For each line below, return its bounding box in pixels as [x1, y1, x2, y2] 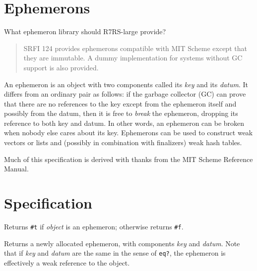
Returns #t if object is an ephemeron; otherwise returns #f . [4, 221, 184, 231]
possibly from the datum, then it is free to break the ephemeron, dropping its [4, 108, 238, 118]
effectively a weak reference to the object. [4, 257, 130, 268]
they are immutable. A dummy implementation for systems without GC [23, 53, 243, 63]
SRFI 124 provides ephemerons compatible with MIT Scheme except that [23, 43, 247, 53]
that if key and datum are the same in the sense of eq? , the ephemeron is [4, 248, 226, 258]
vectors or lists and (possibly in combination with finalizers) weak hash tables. [4, 137, 242, 148]
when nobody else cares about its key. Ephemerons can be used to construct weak [4, 127, 253, 138]
